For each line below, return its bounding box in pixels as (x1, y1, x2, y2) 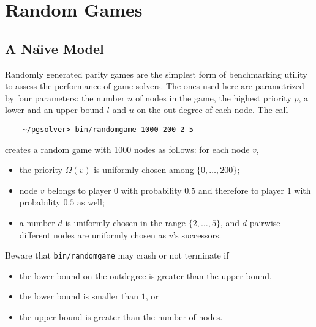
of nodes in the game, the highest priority (135, 91, 292, 104)
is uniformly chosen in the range (65, 216, 186, 229)
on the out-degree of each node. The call (137, 103, 288, 116)
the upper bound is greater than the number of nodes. (19, 310, 223, 323)
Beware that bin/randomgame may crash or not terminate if (5, 249, 229, 262)
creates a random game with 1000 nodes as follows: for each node (5, 142, 250, 155)
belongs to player (47, 183, 111, 196)
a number (19, 216, 55, 229)
